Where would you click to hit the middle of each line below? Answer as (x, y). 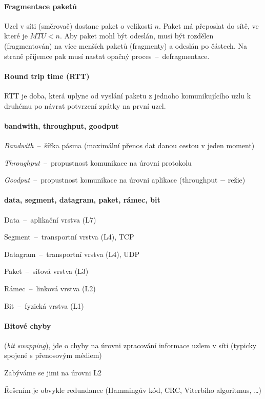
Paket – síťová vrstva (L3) (46, 271)
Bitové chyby (28, 325)
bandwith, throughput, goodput (62, 125)
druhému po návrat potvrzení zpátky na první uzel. (85, 105)
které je (16, 36)
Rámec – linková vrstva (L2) (50, 288)
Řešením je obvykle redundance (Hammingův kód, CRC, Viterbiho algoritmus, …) (133, 390)
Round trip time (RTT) (47, 76)
